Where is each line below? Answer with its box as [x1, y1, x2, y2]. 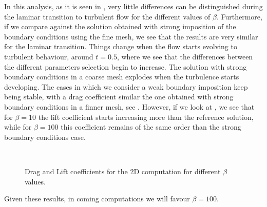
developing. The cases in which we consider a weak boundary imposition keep [4, 81, 248, 92]
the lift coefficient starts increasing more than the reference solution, [38, 111, 254, 122]
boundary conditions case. [4, 131, 86, 142]
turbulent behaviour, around [4, 51, 93, 61]
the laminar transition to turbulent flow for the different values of [4, 11, 211, 22]
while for [4, 121, 32, 132]
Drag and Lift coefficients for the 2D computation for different [25, 165, 221, 176]
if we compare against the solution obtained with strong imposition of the [4, 21, 236, 32]
